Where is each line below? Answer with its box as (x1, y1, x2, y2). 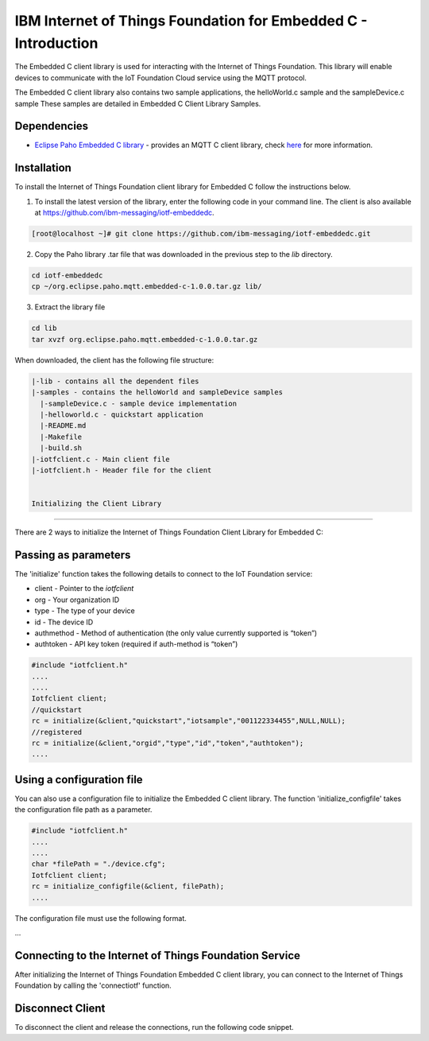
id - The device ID (34, 617, 94, 627)
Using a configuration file (14, 772, 143, 787)
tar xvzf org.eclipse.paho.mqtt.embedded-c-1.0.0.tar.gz (31, 335, 258, 344)
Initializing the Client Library (31, 499, 162, 508)
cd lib (31, 324, 57, 333)
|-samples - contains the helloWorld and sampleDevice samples (31, 388, 284, 397)
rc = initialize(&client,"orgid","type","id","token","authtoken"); (31, 739, 304, 748)
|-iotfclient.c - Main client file (31, 454, 170, 464)
